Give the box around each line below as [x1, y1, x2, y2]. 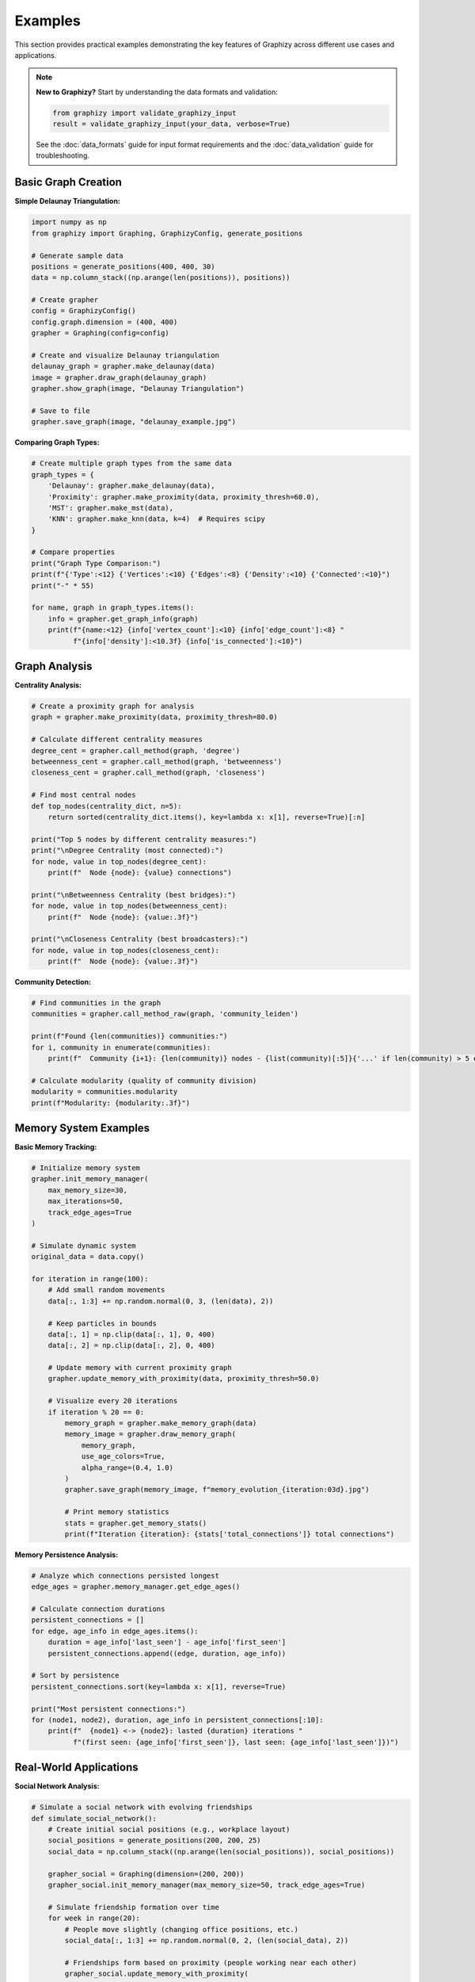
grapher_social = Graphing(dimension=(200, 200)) [47, 1869, 245, 1878]
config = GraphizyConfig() [31, 306, 136, 316]
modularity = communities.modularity [31, 1087, 178, 1096]
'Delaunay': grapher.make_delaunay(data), [47, 481, 215, 491]
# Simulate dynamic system [31, 1241, 136, 1250]
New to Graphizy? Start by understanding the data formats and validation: [36, 87, 279, 97]
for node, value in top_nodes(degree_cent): [31, 857, 207, 866]
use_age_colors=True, [81, 1452, 165, 1461]
